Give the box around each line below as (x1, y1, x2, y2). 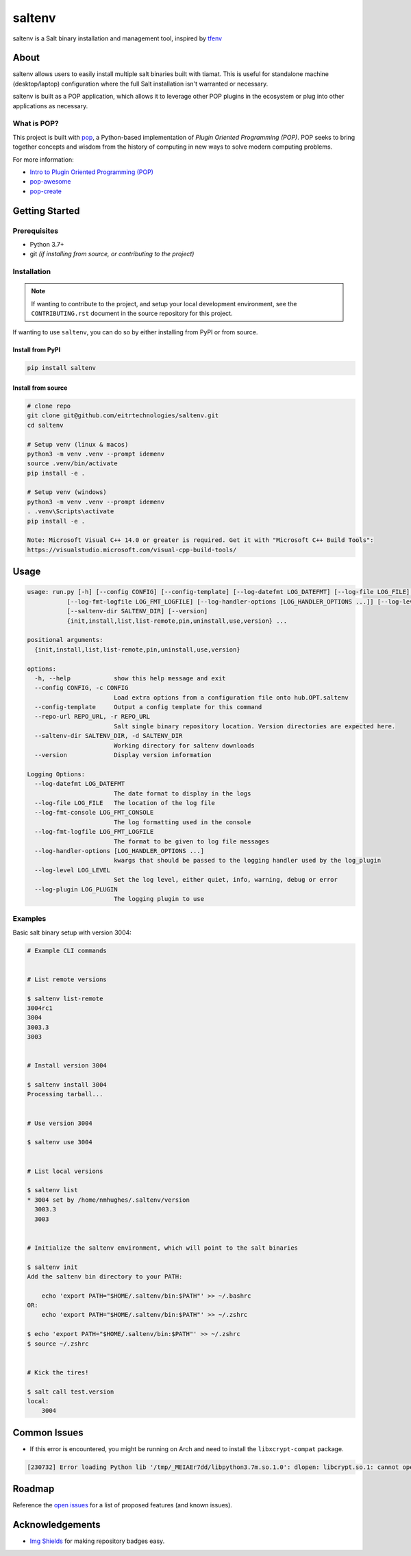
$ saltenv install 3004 (27, 1081, 108, 1089)
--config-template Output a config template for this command (34, 703, 262, 711)
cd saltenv (27, 421, 64, 429)
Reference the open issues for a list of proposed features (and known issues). (12, 1501, 233, 1509)
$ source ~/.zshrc (27, 1339, 89, 1348)
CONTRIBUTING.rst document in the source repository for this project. (31, 309, 233, 317)
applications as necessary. (12, 101, 88, 110)
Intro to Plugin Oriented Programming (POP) (29, 168, 154, 176)
